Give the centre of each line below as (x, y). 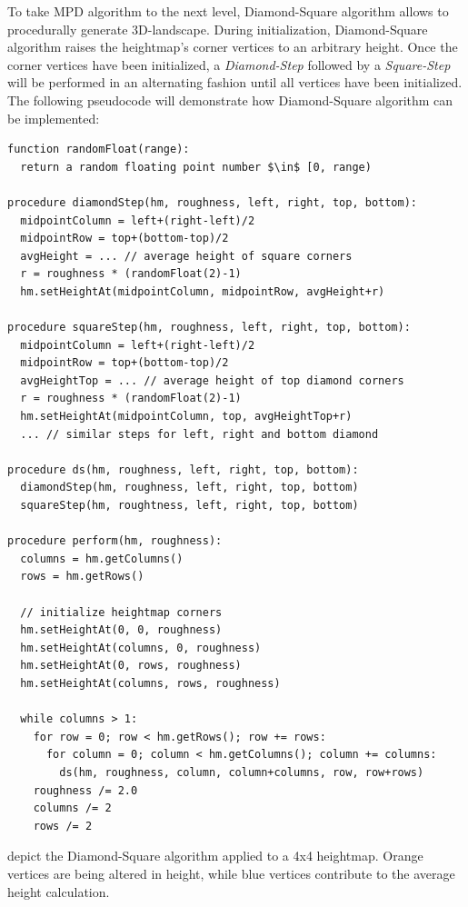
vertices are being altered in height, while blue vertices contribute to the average (231, 873)
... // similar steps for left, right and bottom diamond (199, 434)
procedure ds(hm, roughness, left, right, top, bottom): (183, 469)
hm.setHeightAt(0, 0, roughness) (121, 630)
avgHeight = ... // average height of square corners (186, 256)
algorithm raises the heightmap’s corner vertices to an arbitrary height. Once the (233, 47)
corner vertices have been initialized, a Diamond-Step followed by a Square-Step (229, 64)
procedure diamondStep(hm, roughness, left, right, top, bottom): (213, 202)
